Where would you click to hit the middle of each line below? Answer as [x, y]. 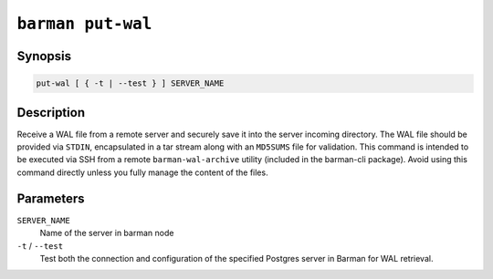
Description [51, 113]
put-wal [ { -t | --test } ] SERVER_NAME [130, 83]
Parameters [51, 198]
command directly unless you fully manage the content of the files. [142, 172]
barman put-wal [84, 24]
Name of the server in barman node [107, 233]
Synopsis [44, 56]
